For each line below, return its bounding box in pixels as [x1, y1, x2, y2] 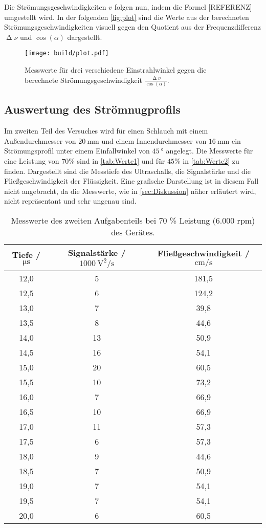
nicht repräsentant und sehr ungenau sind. [4, 195, 137, 206]
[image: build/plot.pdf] [25, 50, 109, 57]
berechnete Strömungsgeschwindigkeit [25, 74, 143, 85]
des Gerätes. [111, 226, 155, 238]
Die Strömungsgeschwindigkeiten [4, 2, 106, 12]
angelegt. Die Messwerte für [166, 145, 253, 156]
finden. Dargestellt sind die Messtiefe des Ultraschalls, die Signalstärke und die [4, 165, 251, 176]
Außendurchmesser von [4, 135, 76, 146]
